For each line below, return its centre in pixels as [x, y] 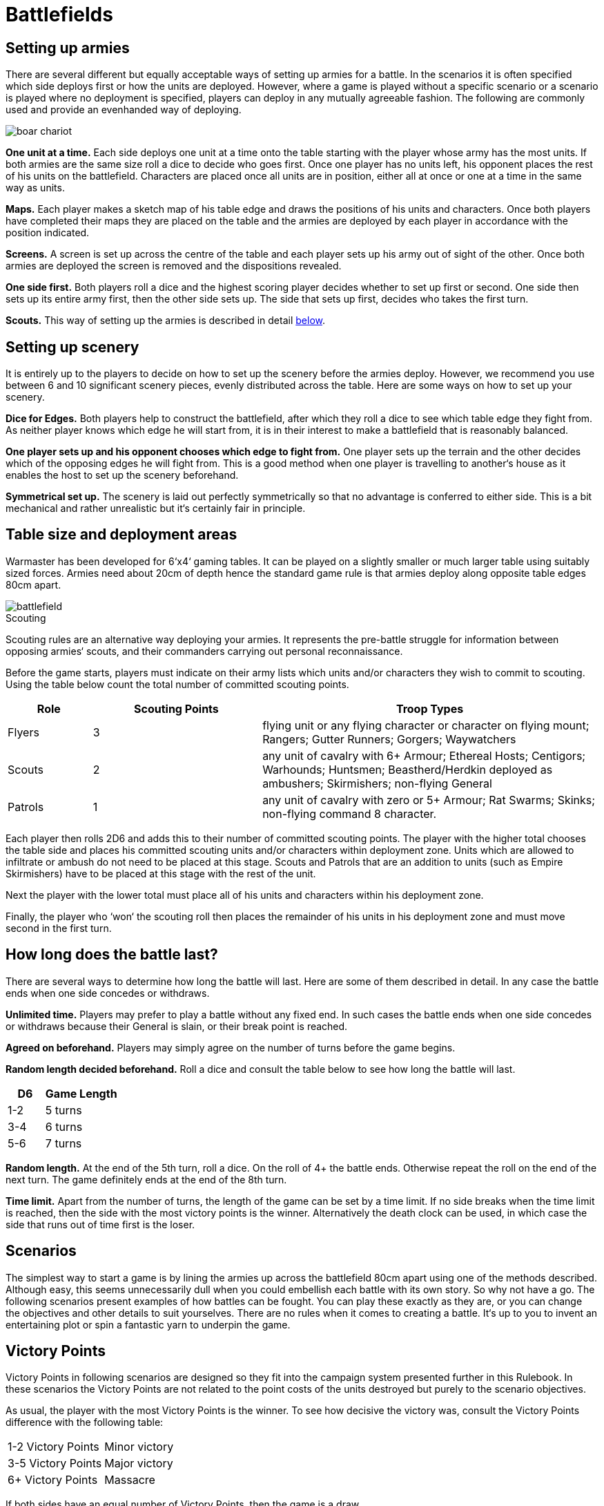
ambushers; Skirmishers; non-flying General [377, 783]
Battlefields [59, 15]
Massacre [130, 1480]
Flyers [23, 732]
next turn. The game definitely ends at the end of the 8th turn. [146, 1179]
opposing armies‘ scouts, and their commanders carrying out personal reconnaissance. [204, 651]
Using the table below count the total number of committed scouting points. [177, 684]
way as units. [35, 188]
